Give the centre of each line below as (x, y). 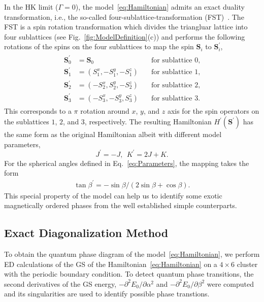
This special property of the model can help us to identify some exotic (113, 195)
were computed (230, 283)
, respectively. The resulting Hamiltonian (148, 122)
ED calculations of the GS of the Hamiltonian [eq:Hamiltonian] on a (111, 264)
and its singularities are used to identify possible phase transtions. (107, 294)
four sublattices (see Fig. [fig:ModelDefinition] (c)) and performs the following (125, 36)
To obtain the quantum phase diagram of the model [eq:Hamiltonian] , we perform (132, 254)
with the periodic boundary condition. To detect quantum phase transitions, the (129, 274)
